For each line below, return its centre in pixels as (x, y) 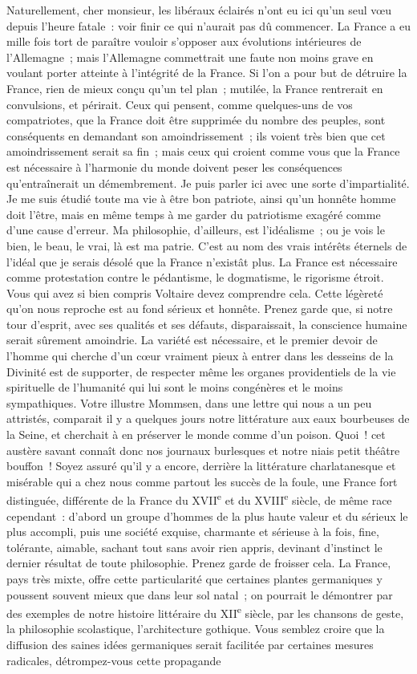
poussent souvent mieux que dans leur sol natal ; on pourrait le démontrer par (200, 594)
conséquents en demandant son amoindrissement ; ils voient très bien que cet (196, 135)
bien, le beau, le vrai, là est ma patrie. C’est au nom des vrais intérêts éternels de (207, 245)
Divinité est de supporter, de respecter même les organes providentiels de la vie (201, 371)
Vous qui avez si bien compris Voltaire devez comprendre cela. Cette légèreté (195, 292)
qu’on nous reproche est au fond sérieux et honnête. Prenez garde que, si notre (200, 309)
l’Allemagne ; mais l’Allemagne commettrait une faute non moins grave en (190, 57)
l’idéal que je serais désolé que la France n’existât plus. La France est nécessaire (202, 261)
